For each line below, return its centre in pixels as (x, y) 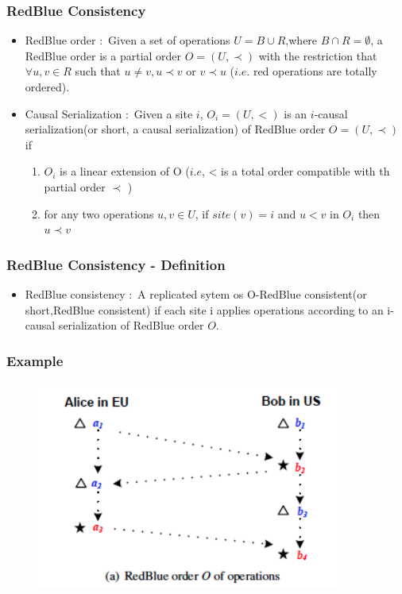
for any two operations (99, 213)
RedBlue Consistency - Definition (116, 264)
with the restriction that (318, 55)
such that (98, 71)
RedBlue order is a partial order (103, 55)
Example (35, 360)
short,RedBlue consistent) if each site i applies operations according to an (204, 309)
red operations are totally (315, 71)
